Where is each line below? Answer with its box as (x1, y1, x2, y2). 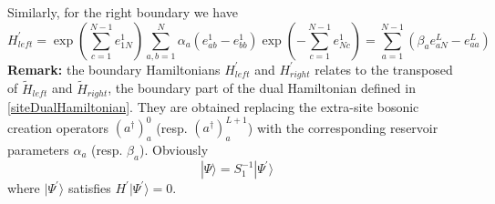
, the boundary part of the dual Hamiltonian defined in (108, 78, 416, 97)
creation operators (7, 117, 109, 137)
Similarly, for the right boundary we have (7, 3, 238, 21)
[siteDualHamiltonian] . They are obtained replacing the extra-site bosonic (7, 97, 419, 117)
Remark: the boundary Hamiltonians (7, 59, 221, 78)
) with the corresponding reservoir (247, 117, 438, 137)
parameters (7, 139, 69, 158)
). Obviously (139, 139, 209, 158)
